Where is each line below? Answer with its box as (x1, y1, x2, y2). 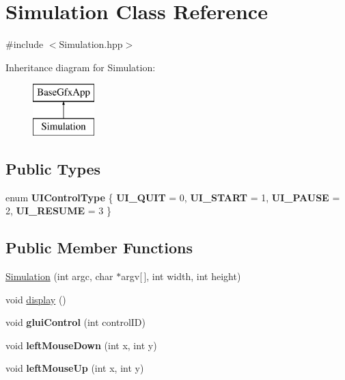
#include (5, 37, 44, 51)
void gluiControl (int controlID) (5, 315, 146, 329)
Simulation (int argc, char (5, 269, 113, 283)
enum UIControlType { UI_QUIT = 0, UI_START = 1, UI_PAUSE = (5, 190, 340, 204)
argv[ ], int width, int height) (121, 269, 241, 283)
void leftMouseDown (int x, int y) (5, 338, 157, 352)
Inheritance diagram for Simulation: (5, 60, 156, 74)
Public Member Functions (5, 237, 193, 258)
